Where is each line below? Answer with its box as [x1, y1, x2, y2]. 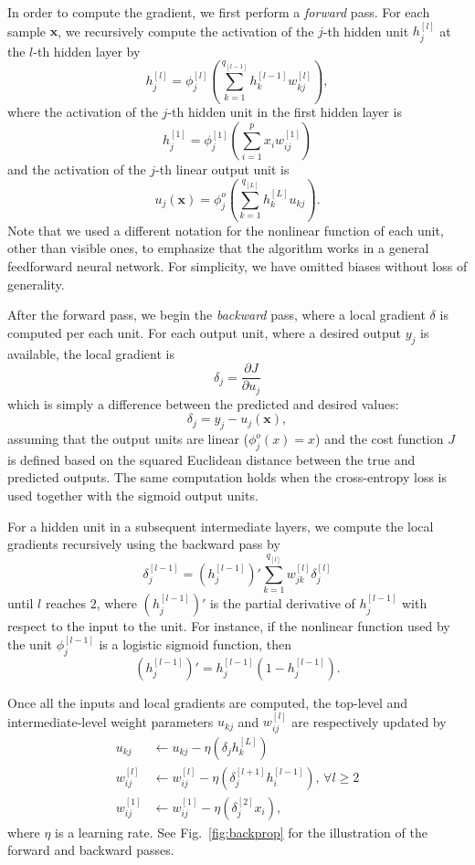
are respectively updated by [291, 712, 447, 731]
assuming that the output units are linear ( [7, 429, 248, 448]
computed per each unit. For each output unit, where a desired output [7, 322, 401, 342]
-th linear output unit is [155, 160, 290, 179]
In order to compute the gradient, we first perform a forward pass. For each [7, 3, 430, 21]
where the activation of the [7, 102, 158, 121]
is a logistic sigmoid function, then [99, 635, 292, 654]
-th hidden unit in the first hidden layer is [167, 102, 402, 121]
